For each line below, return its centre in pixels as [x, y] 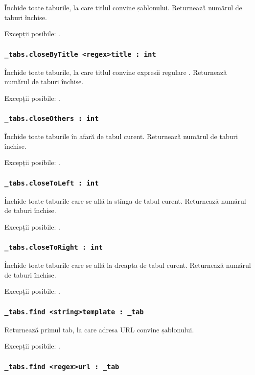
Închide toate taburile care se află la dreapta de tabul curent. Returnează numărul [128, 265]
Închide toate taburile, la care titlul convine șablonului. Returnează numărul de [123, 7]
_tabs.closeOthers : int [52, 119]
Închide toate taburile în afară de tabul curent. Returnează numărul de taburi [121, 136]
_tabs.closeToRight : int [54, 247]
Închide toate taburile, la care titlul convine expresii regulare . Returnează [116, 72]
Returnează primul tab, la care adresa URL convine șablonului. [99, 329]
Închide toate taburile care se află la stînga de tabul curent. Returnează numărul [125, 200]
